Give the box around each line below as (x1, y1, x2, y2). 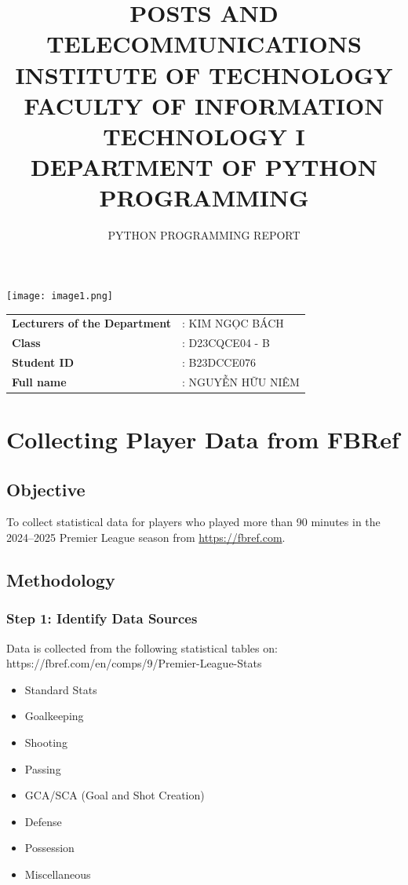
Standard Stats (24, 681, 97, 697)
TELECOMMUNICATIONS (46, 27, 362, 60)
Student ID (12, 353, 75, 370)
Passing (24, 760, 61, 777)
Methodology (6, 568, 115, 592)
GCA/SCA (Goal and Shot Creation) (24, 787, 205, 803)
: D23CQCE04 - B (182, 335, 270, 351)
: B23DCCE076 (182, 353, 256, 370)
